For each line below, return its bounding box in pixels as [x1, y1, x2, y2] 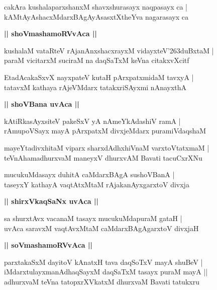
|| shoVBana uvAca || [4, 99, 79, 109]
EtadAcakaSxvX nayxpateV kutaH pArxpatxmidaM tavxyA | [4, 71, 194, 82]
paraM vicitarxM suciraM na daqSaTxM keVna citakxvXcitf [4, 55, 189, 65]
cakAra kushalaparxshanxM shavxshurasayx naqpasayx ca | [4, 2, 188, 12]
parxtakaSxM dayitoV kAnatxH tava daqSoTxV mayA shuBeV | [4, 256, 203, 267]
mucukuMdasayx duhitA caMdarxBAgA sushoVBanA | [4, 169, 175, 180]
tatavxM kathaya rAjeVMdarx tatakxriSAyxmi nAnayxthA [4, 82, 187, 92]
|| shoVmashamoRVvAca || [4, 28, 97, 39]
